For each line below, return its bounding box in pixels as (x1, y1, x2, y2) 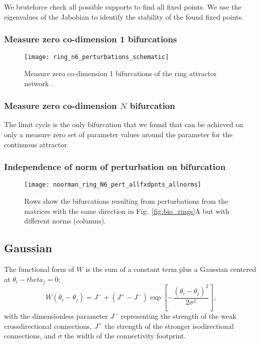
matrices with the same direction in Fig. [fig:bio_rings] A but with (24, 205, 230, 216)
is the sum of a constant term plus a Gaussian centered (85, 264, 256, 274)
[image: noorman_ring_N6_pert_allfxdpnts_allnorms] (24, 181, 201, 189)
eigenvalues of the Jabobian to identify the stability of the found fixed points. (4, 11, 244, 22)
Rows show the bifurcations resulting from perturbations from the (24, 196, 228, 206)
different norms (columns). (24, 215, 107, 226)
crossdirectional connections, (4, 320, 92, 331)
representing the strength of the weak (121, 311, 237, 321)
